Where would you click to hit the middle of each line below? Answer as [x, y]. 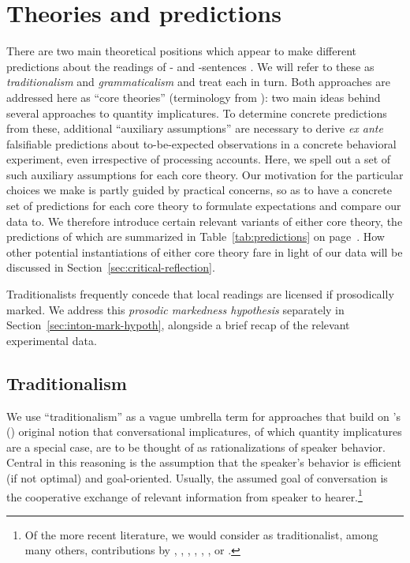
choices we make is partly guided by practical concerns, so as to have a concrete [199, 190]
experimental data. [52, 340]
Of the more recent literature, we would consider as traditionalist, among [201, 534]
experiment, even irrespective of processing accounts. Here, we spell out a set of [199, 159]
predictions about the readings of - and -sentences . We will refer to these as [190, 66]
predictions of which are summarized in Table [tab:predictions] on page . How [196, 236]
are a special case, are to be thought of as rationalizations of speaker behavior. [196, 447]
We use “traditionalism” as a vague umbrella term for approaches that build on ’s [203, 416]
